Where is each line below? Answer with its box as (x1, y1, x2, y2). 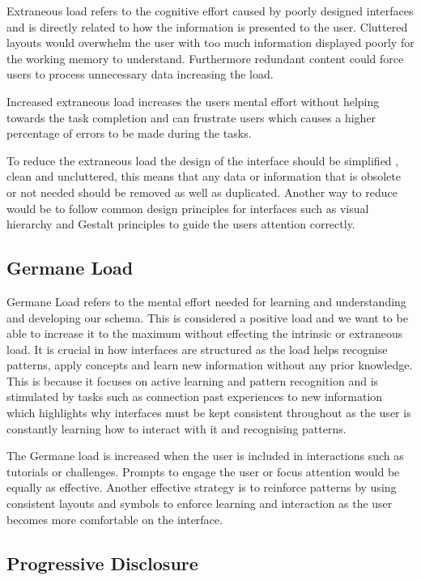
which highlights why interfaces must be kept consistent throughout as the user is (6, 404, 411, 421)
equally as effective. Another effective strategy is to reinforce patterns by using (6, 479, 397, 496)
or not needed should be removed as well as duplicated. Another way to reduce (6, 183, 398, 200)
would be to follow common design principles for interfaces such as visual (6, 199, 369, 216)
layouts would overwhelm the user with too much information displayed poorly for (6, 34, 415, 51)
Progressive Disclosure (6, 550, 198, 575)
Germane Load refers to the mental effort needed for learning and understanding (6, 292, 406, 309)
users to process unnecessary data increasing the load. (6, 66, 274, 83)
